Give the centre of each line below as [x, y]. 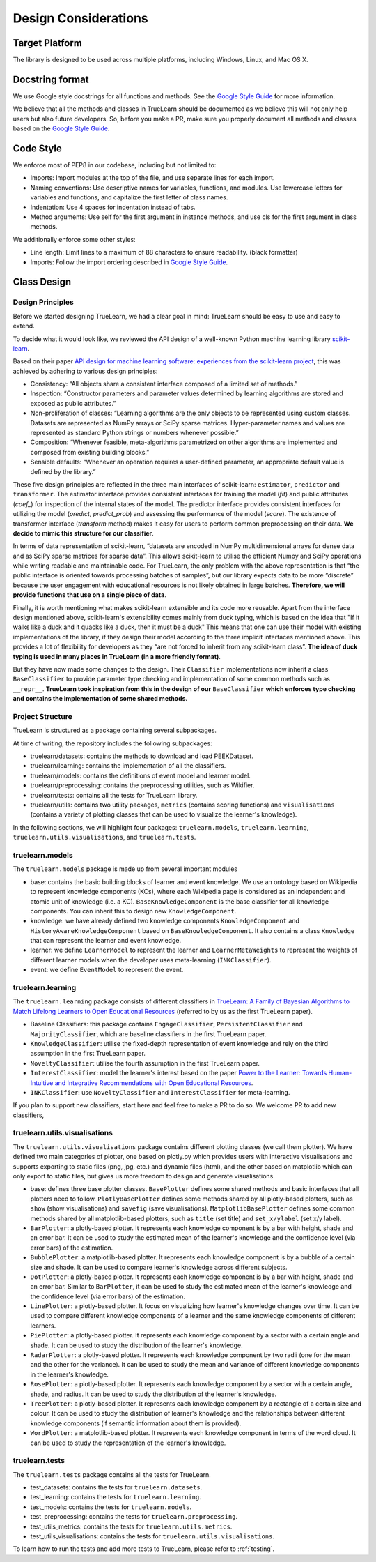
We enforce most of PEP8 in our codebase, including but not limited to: [115, 165]
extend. [24, 326]
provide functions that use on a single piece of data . [89, 595]
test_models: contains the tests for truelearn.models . [111, 1507]
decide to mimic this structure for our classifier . [83, 533]
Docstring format [51, 79]
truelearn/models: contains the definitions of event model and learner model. [140, 775]
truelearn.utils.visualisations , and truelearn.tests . [104, 837]
